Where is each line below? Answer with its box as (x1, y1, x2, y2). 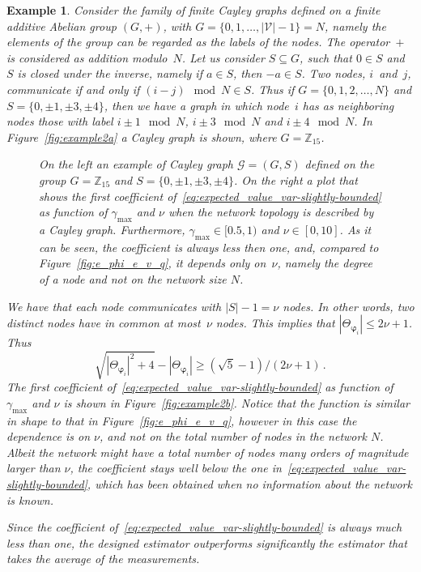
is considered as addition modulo (6, 49, 168, 66)
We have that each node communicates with (6, 297, 222, 314)
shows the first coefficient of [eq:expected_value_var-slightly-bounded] (39, 187, 381, 204)
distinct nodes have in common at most (6, 314, 201, 331)
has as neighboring (302, 96, 394, 113)
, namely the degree (277, 254, 372, 271)
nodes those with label (6, 113, 113, 130)
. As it (339, 220, 372, 237)
